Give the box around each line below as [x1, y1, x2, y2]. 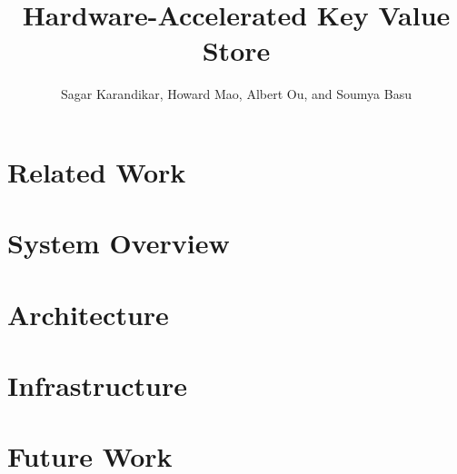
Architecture [7, 295, 169, 332]
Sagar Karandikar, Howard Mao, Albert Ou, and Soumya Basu [61, 84, 412, 104]
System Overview [7, 224, 230, 262]
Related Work [7, 153, 186, 190]
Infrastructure [7, 367, 187, 404]
